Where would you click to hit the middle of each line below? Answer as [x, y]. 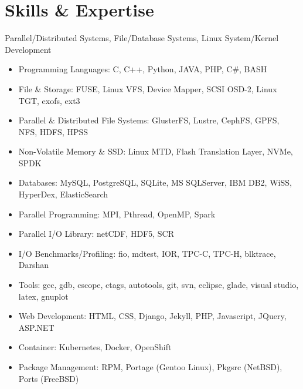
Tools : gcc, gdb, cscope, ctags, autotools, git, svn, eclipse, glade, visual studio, [159, 285]
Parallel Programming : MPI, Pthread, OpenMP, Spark [117, 214]
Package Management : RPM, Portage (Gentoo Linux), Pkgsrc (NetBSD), [150, 367]
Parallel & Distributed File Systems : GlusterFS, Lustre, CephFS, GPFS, [149, 120]
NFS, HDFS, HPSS [53, 131]
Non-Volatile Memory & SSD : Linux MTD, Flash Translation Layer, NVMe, [156, 151]
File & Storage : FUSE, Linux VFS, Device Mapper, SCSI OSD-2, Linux [148, 88]
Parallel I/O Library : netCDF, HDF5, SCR [96, 234]
